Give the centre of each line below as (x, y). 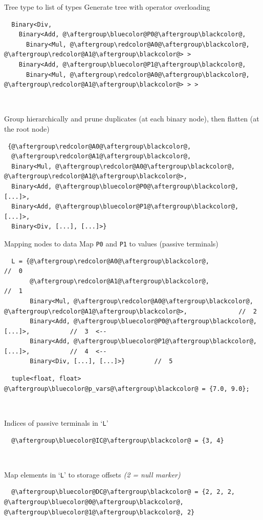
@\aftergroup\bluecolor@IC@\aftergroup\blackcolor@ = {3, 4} (118, 440)
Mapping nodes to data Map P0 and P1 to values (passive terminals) (111, 243)
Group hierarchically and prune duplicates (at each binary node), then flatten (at (132, 119)
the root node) (27, 128)
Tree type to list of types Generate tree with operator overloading (107, 7)
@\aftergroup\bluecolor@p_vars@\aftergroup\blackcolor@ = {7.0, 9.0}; (127, 389)
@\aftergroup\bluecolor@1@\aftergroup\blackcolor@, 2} (100, 512)
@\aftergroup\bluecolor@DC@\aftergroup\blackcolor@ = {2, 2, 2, (123, 492)
